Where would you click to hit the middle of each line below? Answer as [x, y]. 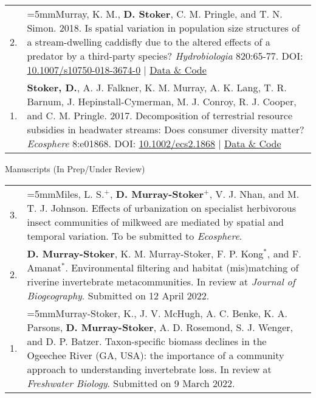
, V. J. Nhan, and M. [254, 194]
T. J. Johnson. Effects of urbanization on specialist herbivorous [162, 208]
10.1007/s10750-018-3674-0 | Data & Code [117, 70]
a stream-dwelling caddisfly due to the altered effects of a [149, 42]
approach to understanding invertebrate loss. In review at [149, 369]
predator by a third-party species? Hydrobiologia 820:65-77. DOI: [165, 56]
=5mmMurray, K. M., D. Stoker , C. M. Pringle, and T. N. [155, 14]
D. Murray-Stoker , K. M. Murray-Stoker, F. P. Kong [145, 253]
